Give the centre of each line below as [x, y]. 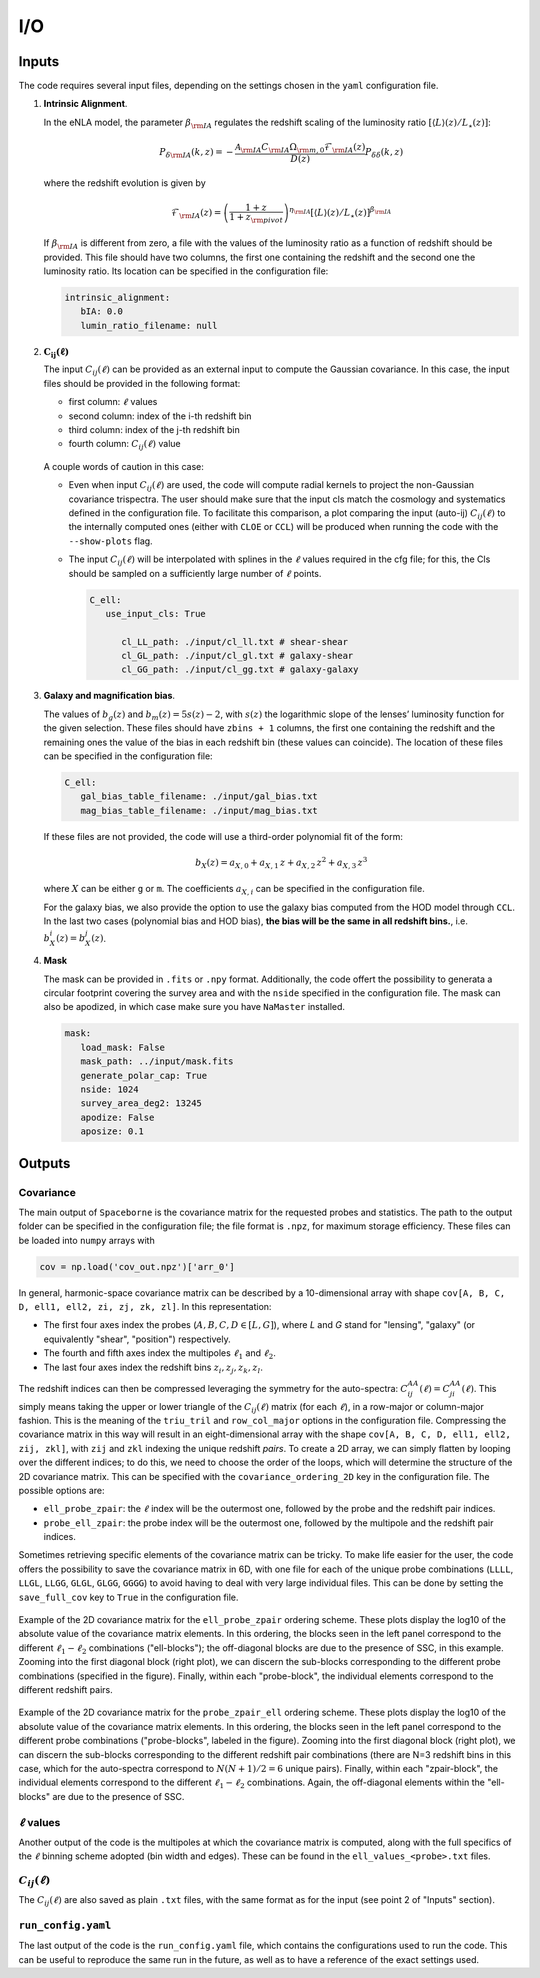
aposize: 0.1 [112, 1131]
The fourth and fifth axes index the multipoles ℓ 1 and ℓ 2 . [160, 1354]
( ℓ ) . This [479, 1388]
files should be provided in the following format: [142, 383]
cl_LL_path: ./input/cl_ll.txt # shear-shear [235, 641]
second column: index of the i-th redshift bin [160, 416]
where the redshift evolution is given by [124, 182]
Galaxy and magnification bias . [109, 696]
